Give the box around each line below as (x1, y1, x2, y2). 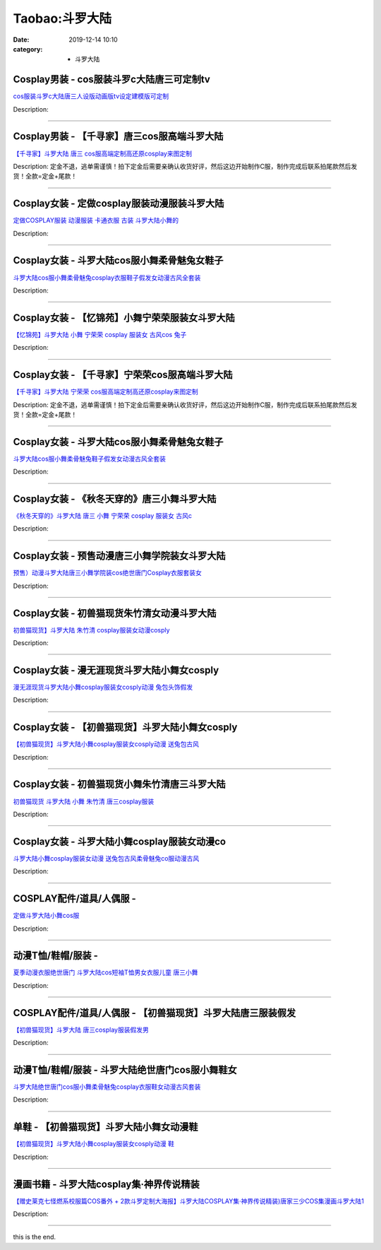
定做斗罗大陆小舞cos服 (13, 912, 80, 920)
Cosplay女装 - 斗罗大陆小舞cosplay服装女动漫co (13, 835, 226, 847)
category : (13, 45, 43, 53)
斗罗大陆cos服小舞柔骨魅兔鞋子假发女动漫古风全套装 (13, 454, 166, 463)
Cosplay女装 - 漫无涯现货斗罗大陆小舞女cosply (13, 664, 219, 676)
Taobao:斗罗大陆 (13, 11, 112, 26)
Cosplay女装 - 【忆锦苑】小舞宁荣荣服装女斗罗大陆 (13, 312, 236, 324)
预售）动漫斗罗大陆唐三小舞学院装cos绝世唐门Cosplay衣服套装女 (13, 569, 202, 577)
